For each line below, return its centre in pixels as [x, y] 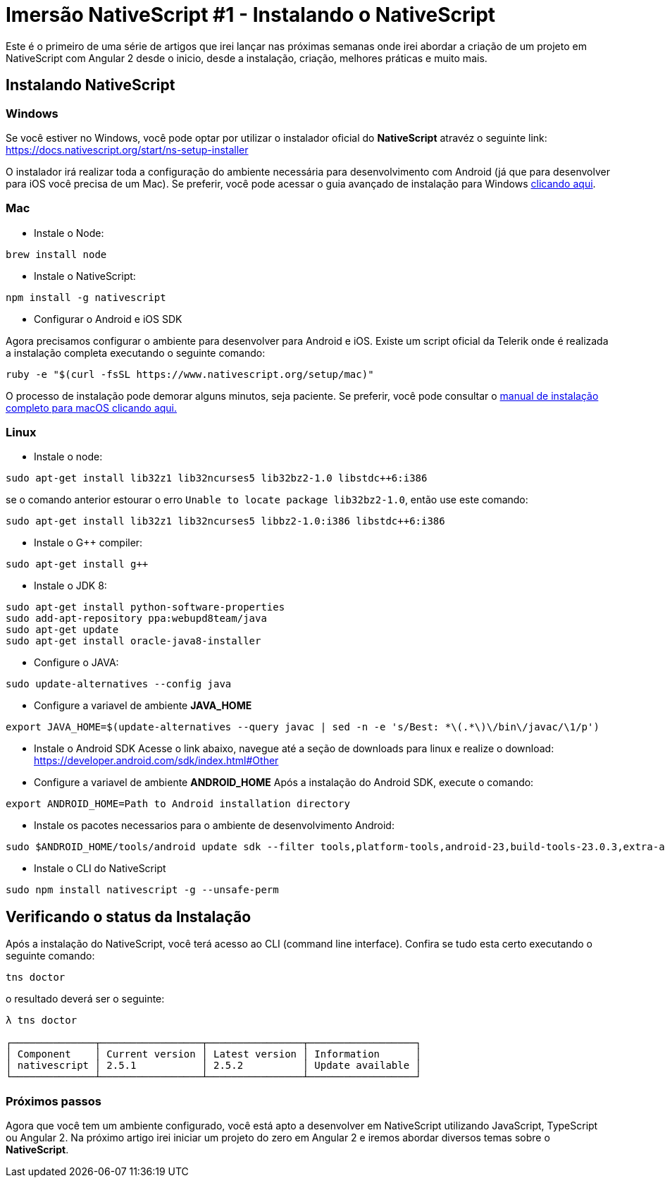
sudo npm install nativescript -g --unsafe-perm [142, 890]
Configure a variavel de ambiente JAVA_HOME [143, 706]
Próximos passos [54, 1101]
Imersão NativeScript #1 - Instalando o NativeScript [251, 15]
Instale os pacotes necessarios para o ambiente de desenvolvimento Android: [214, 826]
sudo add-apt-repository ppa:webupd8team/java [136, 619]
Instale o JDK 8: [70, 586]
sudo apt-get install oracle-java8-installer [133, 641]
